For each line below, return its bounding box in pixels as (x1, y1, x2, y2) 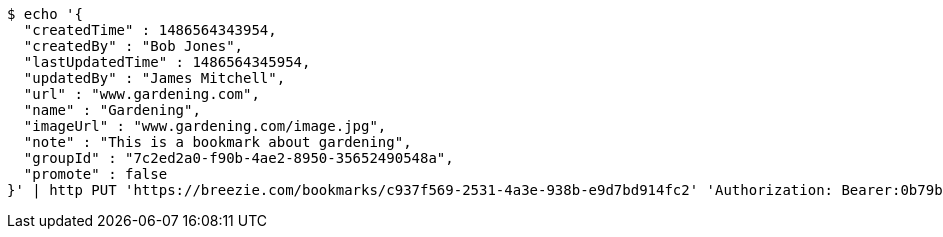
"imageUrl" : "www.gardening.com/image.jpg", (23, 118, 387, 134)
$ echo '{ (7, 6, 83, 22)
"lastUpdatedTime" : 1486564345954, (23, 54, 311, 70)
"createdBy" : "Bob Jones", (23, 38, 244, 54)
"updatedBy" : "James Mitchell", (23, 70, 286, 86)
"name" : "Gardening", (23, 102, 201, 118)
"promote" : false (23, 166, 168, 182)
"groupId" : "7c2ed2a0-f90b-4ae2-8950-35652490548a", (23, 150, 454, 166)
